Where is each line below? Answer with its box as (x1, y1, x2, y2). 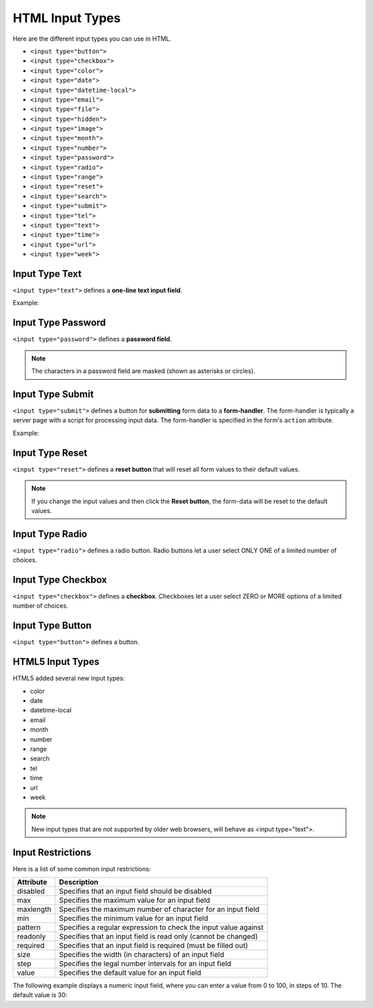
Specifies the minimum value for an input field (59, 913, 209, 923)
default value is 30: (12, 991, 68, 999)
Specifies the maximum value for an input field (59, 895, 211, 905)
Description (59, 878, 99, 887)
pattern (17, 922, 41, 932)
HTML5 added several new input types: (12, 674, 125, 683)
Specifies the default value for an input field (59, 968, 202, 978)
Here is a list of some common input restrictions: (12, 864, 151, 873)
